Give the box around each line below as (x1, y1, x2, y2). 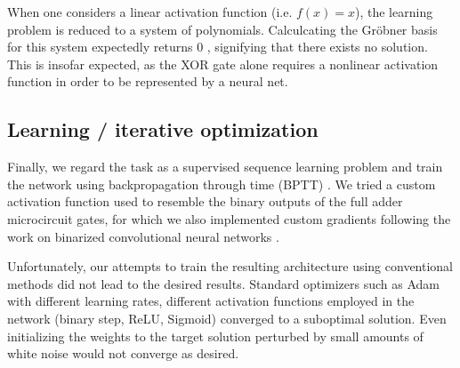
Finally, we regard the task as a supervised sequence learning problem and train (7, 157, 443, 176)
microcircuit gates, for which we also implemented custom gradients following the (7, 209, 451, 228)
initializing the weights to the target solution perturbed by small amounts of (7, 326, 424, 345)
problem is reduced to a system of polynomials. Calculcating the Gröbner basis (7, 20, 438, 38)
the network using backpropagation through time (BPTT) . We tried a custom (7, 174, 436, 193)
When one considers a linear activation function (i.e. (7, 3, 293, 20)
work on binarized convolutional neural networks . (7, 227, 279, 245)
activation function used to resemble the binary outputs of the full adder (7, 192, 403, 211)
